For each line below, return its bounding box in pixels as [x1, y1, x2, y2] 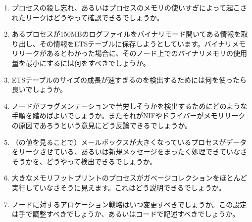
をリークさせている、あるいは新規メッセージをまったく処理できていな [11, 146, 240, 157]
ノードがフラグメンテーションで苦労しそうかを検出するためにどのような [11, 100, 248, 111]
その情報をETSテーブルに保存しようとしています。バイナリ [39, 38, 232, 48]
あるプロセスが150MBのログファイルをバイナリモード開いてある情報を [11, 29, 241, 39]
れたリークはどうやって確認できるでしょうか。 [11, 12, 164, 22]
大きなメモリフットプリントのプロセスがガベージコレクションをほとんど [11, 173, 248, 183]
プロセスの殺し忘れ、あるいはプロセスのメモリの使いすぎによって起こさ [11, 2, 247, 12]
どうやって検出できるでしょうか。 [46, 156, 157, 166]
